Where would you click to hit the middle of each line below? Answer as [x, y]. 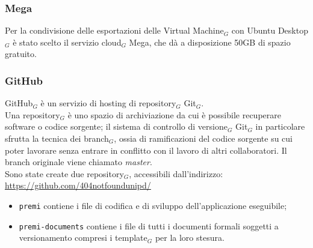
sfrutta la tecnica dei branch [57, 138]
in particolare [280, 126]
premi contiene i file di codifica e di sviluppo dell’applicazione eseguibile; [153, 205]
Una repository [33, 114]
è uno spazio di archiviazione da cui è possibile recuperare [174, 114]
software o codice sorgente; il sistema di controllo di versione [116, 126]
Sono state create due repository [64, 173]
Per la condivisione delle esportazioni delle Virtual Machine [114, 30]
